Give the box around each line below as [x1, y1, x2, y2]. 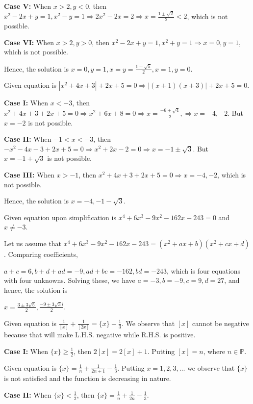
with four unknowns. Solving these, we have [4, 275, 135, 285]
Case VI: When [4, 37, 54, 47]
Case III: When [4, 169, 55, 179]
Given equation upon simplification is [4, 212, 116, 222]
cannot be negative [192, 318, 249, 328]
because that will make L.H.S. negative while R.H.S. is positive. [4, 329, 196, 340]
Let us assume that [4, 238, 62, 248]
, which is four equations [167, 265, 240, 276]
